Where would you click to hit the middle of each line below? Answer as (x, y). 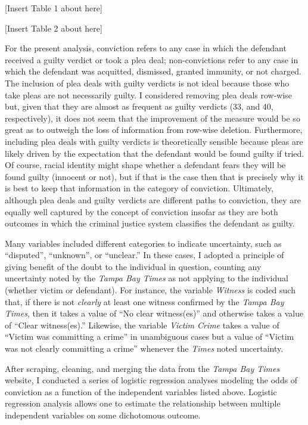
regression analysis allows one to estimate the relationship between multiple (143, 403)
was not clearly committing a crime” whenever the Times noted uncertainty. (144, 348)
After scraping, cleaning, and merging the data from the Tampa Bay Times (142, 368)
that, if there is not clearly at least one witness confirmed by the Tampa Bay (144, 301)
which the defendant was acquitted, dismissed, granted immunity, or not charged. (153, 71)
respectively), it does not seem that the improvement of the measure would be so (153, 118)
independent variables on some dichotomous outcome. (103, 415)
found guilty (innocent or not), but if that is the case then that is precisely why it (154, 176)
